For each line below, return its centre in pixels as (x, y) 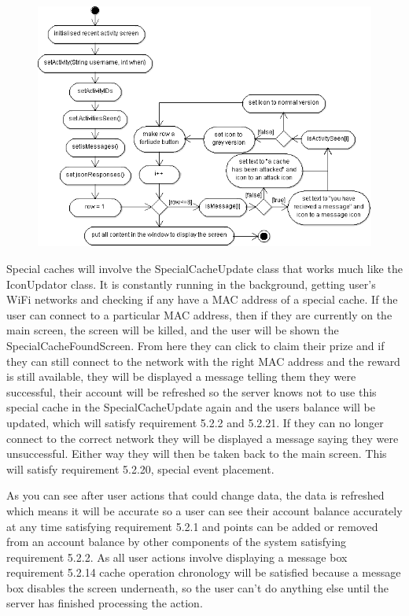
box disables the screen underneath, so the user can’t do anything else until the (197, 587)
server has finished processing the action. (105, 603)
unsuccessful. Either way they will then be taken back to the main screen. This (197, 454)
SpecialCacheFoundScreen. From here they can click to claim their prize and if (195, 345)
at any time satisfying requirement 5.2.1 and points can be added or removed (192, 526)
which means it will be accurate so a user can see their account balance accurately (204, 510)
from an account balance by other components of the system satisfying (177, 542)
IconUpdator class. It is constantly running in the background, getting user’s (191, 284)
